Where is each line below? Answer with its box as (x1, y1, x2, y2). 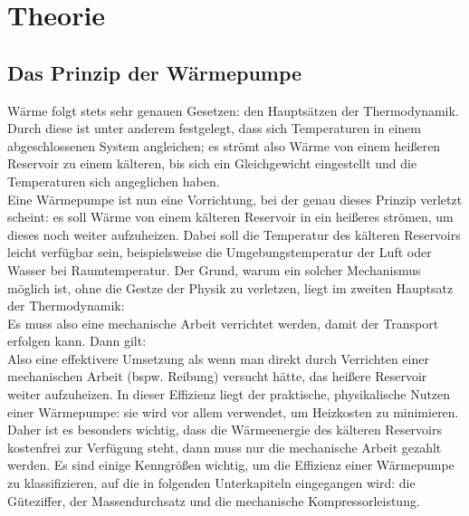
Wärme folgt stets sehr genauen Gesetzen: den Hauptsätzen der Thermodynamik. (7, 100, 459, 119)
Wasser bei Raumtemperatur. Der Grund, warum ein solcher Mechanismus (7, 260, 421, 279)
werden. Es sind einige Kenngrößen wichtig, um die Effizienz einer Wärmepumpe (7, 455, 455, 474)
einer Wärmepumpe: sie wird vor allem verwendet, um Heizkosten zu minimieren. (7, 402, 459, 421)
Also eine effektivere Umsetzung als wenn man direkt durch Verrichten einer (7, 349, 429, 368)
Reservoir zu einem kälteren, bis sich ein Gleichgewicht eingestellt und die (7, 154, 417, 173)
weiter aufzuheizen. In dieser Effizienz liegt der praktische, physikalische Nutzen (7, 385, 451, 404)
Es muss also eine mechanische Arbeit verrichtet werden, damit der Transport (7, 313, 439, 332)
